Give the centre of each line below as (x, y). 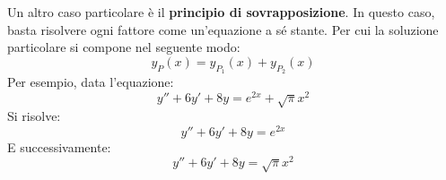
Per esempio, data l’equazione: (91, 81)
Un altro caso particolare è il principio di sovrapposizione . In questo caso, (221, 12)
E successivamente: (59, 146)
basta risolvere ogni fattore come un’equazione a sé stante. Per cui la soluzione (223, 29)
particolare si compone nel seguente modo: (124, 47)
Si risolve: (34, 116)
